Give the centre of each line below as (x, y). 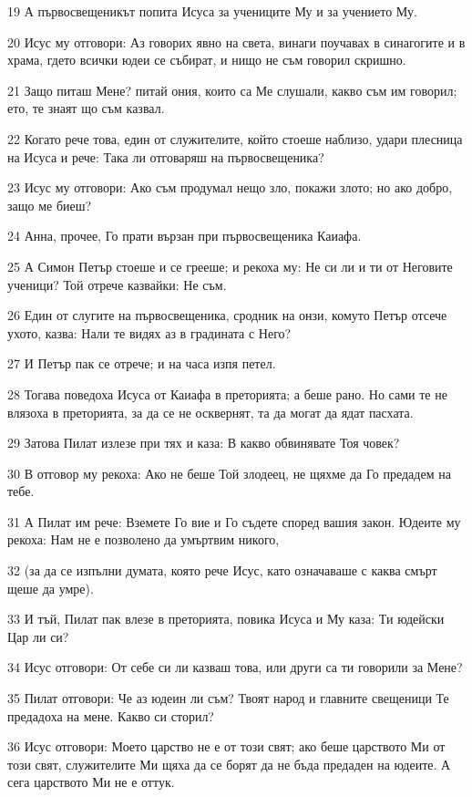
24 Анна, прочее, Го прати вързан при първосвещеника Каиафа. (185, 236)
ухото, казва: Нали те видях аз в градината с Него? (149, 332)
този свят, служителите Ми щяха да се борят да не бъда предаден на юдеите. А (229, 764)
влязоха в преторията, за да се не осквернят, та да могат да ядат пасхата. (210, 412)
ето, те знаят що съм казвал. (86, 108)
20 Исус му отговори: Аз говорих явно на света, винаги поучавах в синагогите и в (236, 41)
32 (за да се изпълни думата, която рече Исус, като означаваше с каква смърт (222, 570)
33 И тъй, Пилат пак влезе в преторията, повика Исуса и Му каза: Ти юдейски (226, 619)
